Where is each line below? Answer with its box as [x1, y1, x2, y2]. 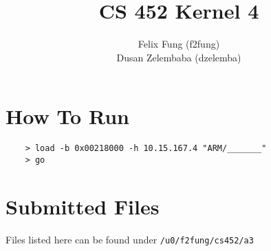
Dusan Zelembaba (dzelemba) [116, 50, 241, 64]
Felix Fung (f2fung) [138, 37, 220, 51]
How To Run [6, 102, 129, 130]
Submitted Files [6, 192, 160, 220]
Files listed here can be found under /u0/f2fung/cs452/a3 [6, 232, 254, 246]
